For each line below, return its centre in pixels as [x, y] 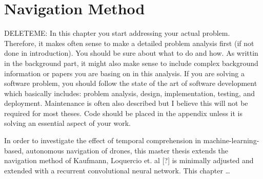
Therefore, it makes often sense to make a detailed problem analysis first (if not [129, 43]
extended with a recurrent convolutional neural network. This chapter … [117, 170]
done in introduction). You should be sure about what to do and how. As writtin [131, 53]
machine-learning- [231, 140]
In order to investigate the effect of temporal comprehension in [103, 140]
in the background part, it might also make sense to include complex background [131, 63]
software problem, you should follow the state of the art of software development [131, 83]
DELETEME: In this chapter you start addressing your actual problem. [117, 33]
